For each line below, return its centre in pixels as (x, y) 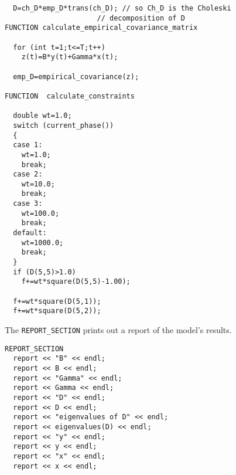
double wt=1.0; (42, 116)
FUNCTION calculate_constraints (70, 96)
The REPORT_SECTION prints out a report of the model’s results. (118, 330)
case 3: (28, 204)
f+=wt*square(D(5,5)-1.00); (76, 282)
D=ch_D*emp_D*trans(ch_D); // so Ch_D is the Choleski (122, 8)
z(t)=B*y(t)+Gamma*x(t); (70, 57)
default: (30, 233)
